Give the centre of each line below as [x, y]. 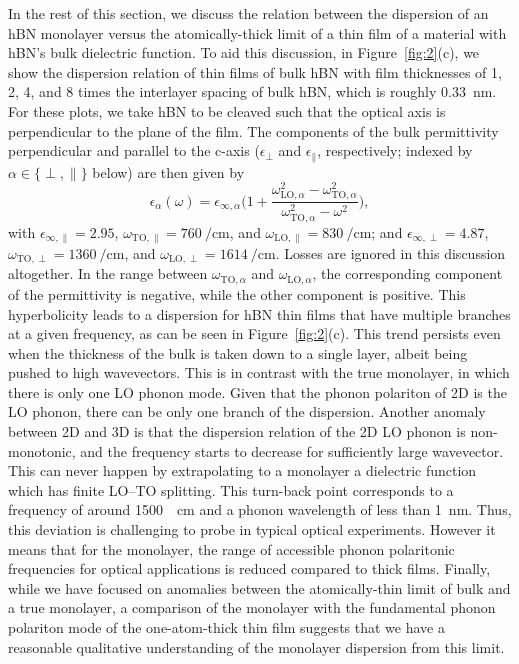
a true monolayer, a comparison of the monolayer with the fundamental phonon [252, 607]
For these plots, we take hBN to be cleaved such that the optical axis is [227, 110]
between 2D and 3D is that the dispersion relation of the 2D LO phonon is [237, 431]
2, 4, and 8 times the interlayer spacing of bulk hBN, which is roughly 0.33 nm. [252, 91]
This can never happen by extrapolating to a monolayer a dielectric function [242, 470]
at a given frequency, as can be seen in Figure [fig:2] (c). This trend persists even [254, 333]
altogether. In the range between [108, 273]
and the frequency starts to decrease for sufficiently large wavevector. [292, 450]
